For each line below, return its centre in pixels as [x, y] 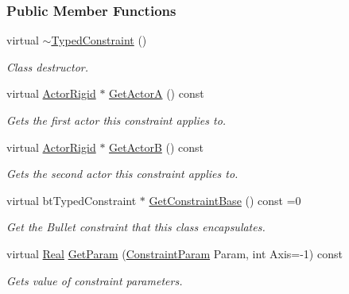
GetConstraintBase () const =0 [225, 200]
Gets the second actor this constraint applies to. [122, 174]
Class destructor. [48, 66]
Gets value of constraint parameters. [95, 280]
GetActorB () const [157, 147]
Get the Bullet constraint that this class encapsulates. [136, 227]
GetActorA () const [157, 93]
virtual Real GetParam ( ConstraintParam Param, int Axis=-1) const [174, 253]
